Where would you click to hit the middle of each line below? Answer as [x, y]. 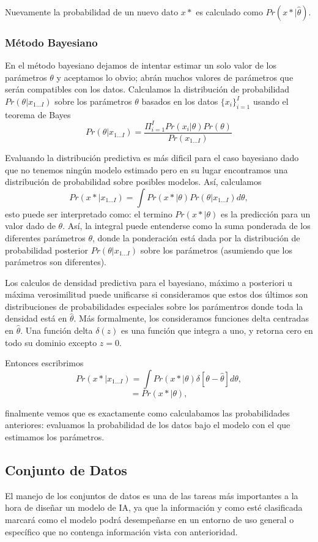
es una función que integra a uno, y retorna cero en [217, 330]
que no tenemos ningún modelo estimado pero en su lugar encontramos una [146, 169]
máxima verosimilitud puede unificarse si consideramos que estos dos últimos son [157, 294]
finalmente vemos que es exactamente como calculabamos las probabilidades [147, 412]
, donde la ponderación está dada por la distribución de [196, 237]
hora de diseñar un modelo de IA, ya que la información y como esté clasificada [154, 507]
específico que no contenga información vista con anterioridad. [121, 531]
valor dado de [30, 226]
